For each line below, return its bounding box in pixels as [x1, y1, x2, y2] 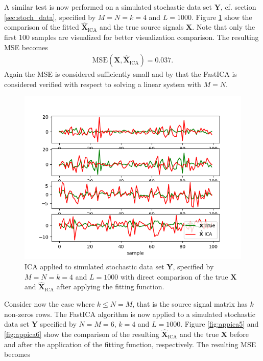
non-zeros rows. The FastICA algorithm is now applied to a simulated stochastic [4, 308, 255, 319]
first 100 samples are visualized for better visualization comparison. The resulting [4, 32, 259, 42]
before [229, 329, 249, 339]
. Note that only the [192, 22, 255, 32]
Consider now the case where [4, 299, 95, 309]
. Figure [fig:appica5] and [180, 318, 259, 329]
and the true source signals [99, 22, 184, 32]
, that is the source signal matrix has [132, 299, 248, 309]
